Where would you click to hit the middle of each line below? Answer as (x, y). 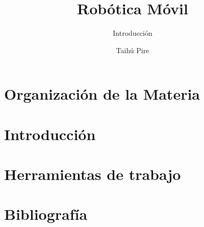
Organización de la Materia (102, 94)
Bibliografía (46, 214)
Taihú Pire (133, 50)
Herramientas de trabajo (93, 174)
